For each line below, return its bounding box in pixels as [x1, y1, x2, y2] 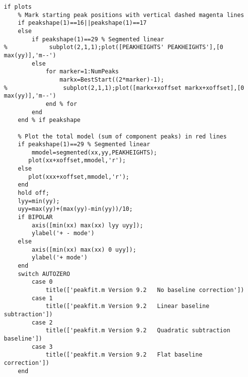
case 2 [32, 319, 53, 326]
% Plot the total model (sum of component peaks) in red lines [18, 133, 227, 140]
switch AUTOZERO [18, 270, 71, 277]
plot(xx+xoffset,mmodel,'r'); [28, 157, 126, 164]
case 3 [32, 343, 53, 350]
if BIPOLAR [18, 214, 53, 221]
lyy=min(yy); [18, 197, 60, 205]
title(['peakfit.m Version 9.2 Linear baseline [45, 303, 210, 310]
